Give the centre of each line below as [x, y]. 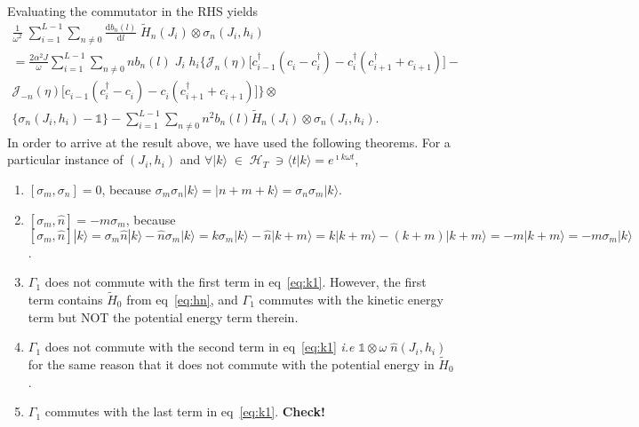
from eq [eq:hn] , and [182, 300]
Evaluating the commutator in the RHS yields [133, 11]
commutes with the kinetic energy [351, 300]
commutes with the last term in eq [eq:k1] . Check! [185, 411]
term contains [65, 300]
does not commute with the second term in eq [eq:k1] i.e [200, 347]
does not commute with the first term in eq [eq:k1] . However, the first [236, 282]
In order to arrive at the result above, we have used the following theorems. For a [229, 142]
